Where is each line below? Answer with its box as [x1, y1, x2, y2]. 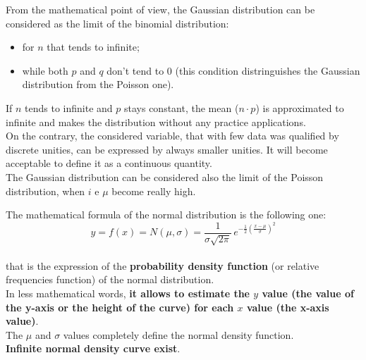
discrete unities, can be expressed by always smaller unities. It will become [6, 142, 328, 156]
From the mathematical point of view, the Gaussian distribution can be [6, 2, 315, 16]
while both [22, 63, 68, 77]
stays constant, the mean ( [123, 100, 239, 115]
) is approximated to [255, 100, 344, 115]
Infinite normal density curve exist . [6, 341, 181, 356]
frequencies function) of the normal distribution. [6, 272, 214, 287]
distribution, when [6, 183, 85, 198]
